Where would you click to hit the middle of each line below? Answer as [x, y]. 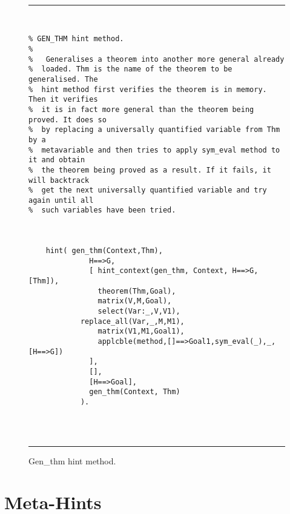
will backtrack [59, 180]
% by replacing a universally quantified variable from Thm [154, 130]
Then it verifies [63, 100]
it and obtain [57, 160]
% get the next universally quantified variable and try [148, 190]
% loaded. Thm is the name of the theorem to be [130, 69]
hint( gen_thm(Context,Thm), [104, 251]
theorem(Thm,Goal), [137, 291]
